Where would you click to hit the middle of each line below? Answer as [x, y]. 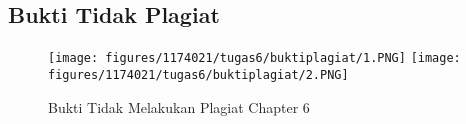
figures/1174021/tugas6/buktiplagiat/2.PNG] [198, 74]
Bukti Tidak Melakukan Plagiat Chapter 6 [179, 106]
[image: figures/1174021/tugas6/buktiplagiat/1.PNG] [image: [254, 58]
